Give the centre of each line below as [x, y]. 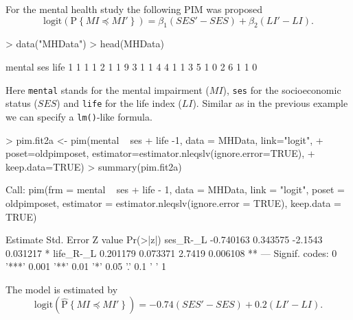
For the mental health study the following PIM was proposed [134, 9]
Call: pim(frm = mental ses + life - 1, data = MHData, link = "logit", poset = [175, 189]
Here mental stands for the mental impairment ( [107, 89]
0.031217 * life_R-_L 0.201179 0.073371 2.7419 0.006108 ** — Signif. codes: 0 [171, 253]
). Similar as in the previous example [270, 103]
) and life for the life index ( [119, 103]
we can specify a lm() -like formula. [79, 116]
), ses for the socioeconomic [282, 89]
